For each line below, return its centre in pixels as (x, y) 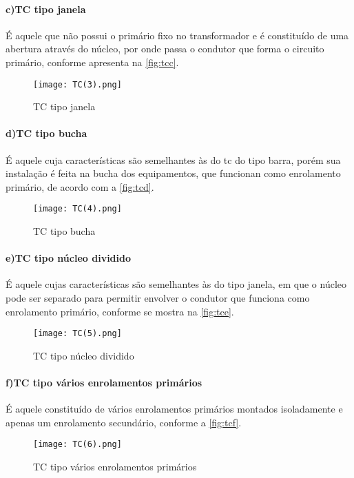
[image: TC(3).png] (77, 84)
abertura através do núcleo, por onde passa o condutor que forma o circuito (165, 49)
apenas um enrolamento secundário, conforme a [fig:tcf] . (124, 422)
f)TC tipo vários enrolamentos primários (104, 383)
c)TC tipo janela (46, 9)
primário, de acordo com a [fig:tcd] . (80, 186)
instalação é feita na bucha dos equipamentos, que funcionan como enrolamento (173, 173)
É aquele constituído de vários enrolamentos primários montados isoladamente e (174, 409)
